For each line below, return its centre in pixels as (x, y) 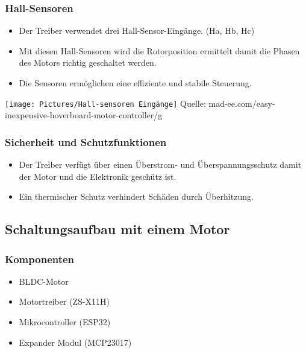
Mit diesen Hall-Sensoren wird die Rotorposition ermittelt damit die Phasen (159, 50)
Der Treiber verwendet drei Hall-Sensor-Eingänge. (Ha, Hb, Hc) (137, 30)
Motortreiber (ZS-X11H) (64, 301)
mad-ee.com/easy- (242, 103)
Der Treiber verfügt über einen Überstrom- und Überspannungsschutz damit (160, 164)
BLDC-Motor (44, 281)
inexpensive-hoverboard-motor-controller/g (84, 115)
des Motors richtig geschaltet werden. (88, 62)
